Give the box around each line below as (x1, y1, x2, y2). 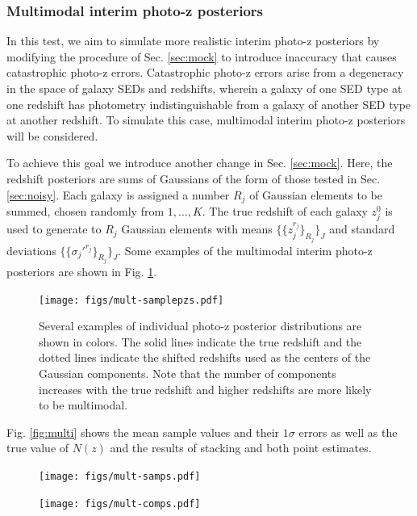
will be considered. (6, 127, 98, 144)
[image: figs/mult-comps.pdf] (39, 497, 201, 510)
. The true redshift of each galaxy (202, 203, 368, 220)
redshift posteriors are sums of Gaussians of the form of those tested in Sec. (6, 170, 381, 187)
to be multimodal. (39, 396, 128, 413)
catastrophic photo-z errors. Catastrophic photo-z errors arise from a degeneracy (6, 64, 404, 81)
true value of (6, 439, 69, 456)
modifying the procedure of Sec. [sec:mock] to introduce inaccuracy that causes (6, 48, 397, 65)
